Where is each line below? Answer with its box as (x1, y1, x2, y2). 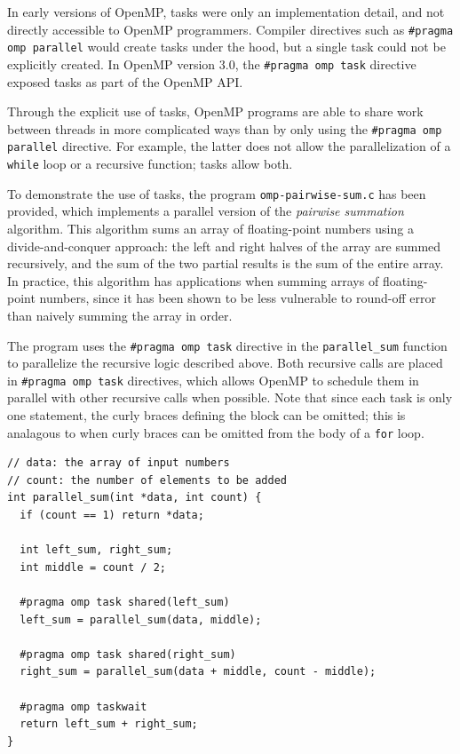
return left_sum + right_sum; (20, 718, 198, 731)
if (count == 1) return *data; (20, 509, 204, 522)
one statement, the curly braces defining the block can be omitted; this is (7, 406, 406, 425)
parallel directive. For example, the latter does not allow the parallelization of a (7, 137, 451, 155)
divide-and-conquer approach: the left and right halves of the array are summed (7, 236, 441, 255)
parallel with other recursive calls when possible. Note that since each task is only (7, 388, 453, 407)
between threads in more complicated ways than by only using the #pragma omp (7, 119, 442, 138)
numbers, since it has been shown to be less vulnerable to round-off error (39, 289, 436, 307)
